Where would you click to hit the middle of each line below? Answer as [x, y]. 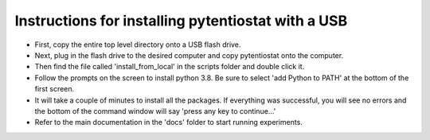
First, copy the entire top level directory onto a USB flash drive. [138, 45]
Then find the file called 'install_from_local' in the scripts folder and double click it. [170, 67]
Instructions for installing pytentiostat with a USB [181, 21]
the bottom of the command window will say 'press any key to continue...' [155, 111]
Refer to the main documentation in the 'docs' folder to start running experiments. [168, 122]
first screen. [55, 89]
